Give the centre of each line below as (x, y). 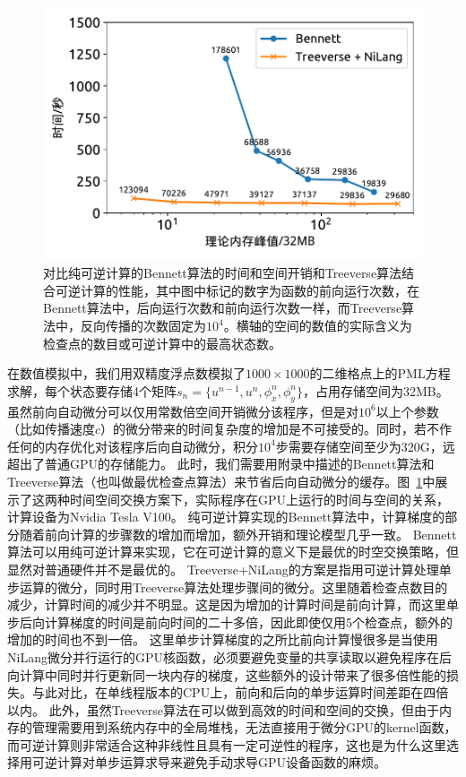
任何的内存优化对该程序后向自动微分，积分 (133, 446)
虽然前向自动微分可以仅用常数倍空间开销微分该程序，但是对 (183, 411)
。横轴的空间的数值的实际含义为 (318, 326)
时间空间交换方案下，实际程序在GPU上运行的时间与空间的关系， (259, 499)
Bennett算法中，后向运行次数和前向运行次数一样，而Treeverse (223, 308)
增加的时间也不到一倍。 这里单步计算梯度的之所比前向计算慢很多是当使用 (223, 639)
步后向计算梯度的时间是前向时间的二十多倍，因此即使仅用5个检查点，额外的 (230, 622)
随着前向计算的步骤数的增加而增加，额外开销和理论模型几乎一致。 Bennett (238, 534)
